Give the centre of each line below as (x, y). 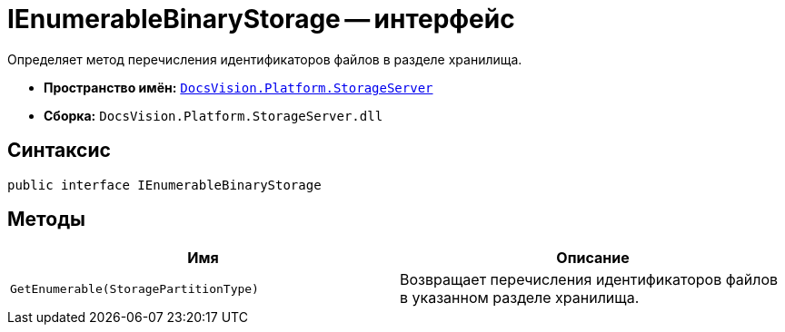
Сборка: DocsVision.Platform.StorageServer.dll (214, 115)
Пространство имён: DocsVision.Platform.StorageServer (238, 87)
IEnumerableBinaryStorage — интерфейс (261, 19)
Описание (593, 258)
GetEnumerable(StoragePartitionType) (134, 288)
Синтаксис (59, 151)
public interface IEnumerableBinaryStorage (164, 185)
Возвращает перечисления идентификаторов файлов (589, 280)
